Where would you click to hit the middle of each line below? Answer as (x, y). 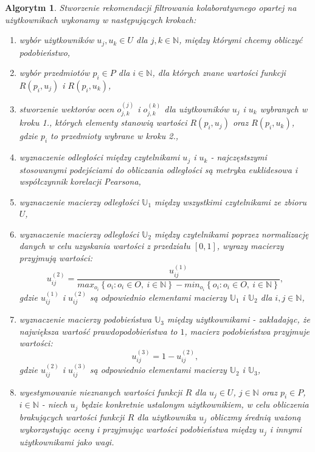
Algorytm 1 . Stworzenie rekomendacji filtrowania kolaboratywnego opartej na (151, 7)
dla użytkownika (167, 416)
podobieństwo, (45, 52)
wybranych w (284, 108)
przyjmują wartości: (56, 258)
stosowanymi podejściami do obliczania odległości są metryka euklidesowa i (158, 169)
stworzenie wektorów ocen (67, 108)
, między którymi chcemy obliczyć (241, 40)
